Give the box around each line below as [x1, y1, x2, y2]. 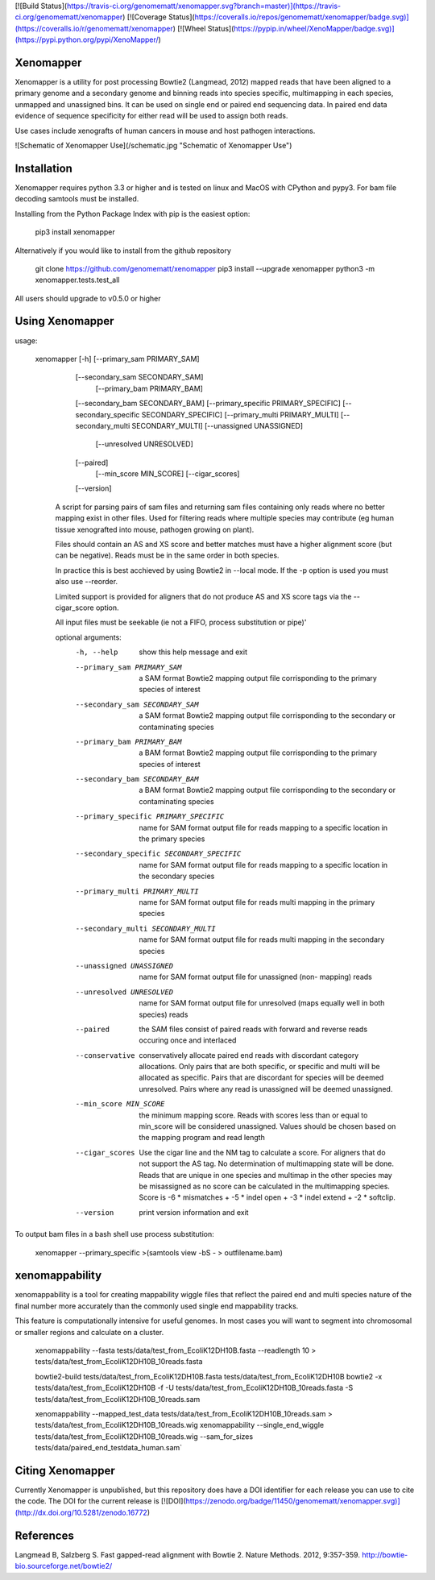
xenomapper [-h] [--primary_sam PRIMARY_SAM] [35, 354, 201, 363]
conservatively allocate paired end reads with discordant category [139, 1050, 359, 1060]
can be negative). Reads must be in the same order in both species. [55, 550, 280, 560]
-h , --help [75, 648, 118, 657]
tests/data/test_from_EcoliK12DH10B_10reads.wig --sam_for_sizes [35, 1431, 254, 1441]
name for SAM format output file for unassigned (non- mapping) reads [139, 972, 372, 982]
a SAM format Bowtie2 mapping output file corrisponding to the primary [139, 673, 378, 682]
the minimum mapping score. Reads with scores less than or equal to [139, 1110, 368, 1120]
